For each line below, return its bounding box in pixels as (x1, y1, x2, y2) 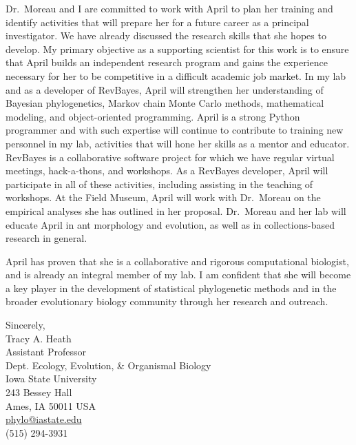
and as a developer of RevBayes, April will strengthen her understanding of (6, 82, 324, 96)
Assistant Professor (6, 344, 86, 359)
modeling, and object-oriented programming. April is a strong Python (6, 109, 300, 123)
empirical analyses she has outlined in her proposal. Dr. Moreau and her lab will (6, 203, 346, 218)
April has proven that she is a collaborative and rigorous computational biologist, (6, 253, 349, 268)
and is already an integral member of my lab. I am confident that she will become (6, 267, 351, 282)
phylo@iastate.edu (6, 412, 82, 426)
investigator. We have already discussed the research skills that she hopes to (6, 28, 326, 43)
